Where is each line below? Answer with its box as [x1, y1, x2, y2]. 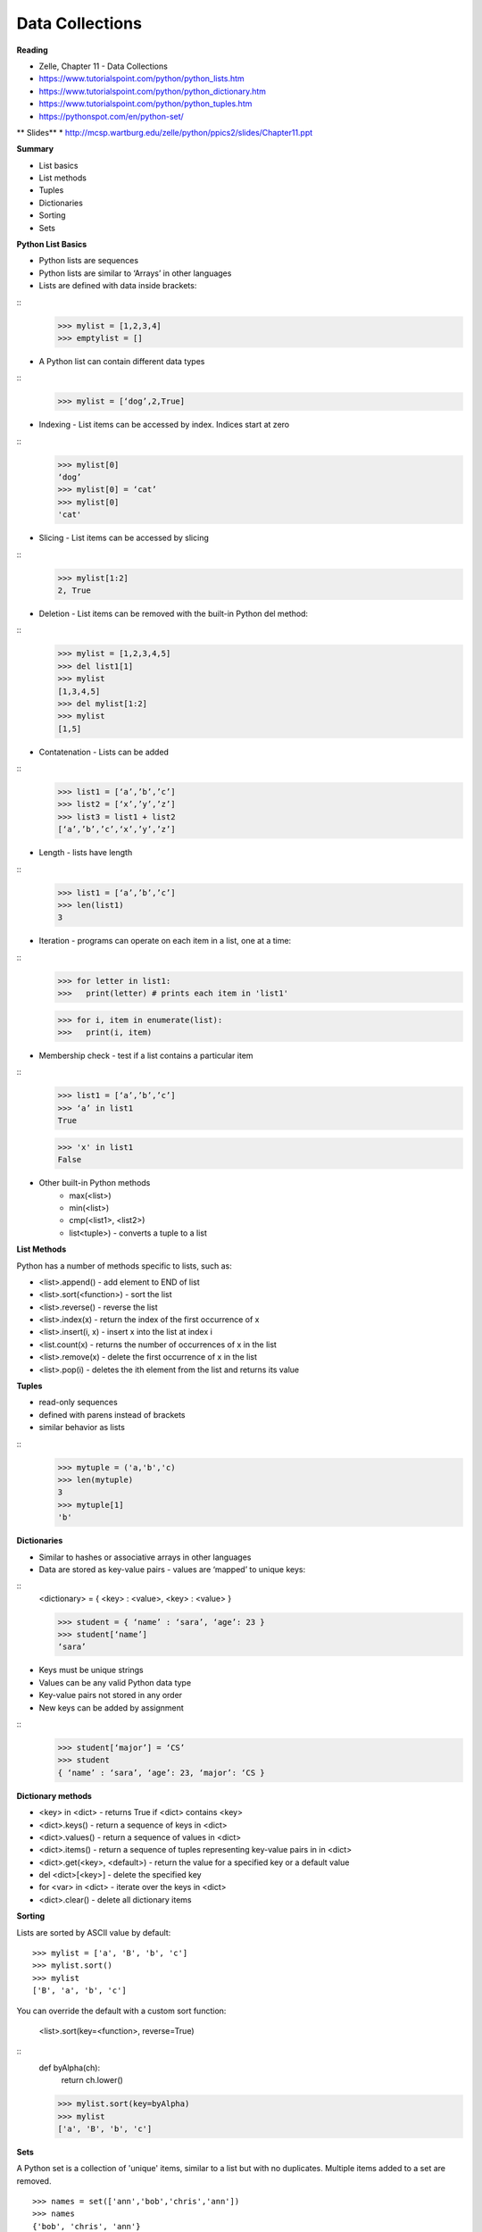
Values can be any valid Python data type [38, 1677, 192, 1687]
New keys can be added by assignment [38, 1702, 185, 1713]
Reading [16, 45, 48, 55]
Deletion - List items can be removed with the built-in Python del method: [38, 608, 308, 619]
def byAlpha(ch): [38, 2062, 101, 2073]
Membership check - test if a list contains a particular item [38, 1050, 253, 1062]
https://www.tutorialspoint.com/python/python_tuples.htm [38, 98, 253, 109]
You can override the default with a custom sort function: [16, 2005, 227, 2016]
